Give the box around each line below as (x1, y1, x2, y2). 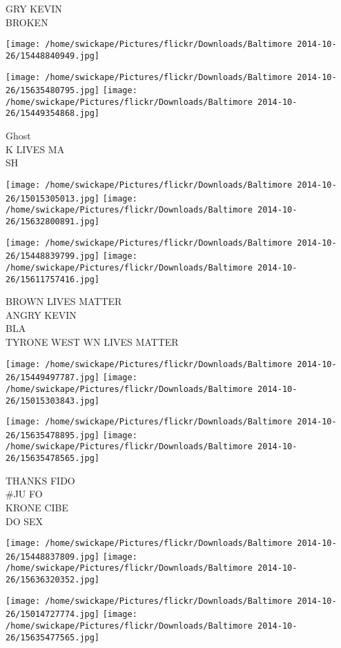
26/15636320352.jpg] (6, 575, 100, 585)
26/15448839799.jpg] (6, 251, 100, 262)
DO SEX (6, 513, 43, 528)
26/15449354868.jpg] (6, 108, 100, 119)
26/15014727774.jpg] (6, 609, 100, 620)
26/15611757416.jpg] (6, 274, 100, 284)
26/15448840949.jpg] (6, 50, 100, 61)
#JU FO (6, 487, 43, 501)
